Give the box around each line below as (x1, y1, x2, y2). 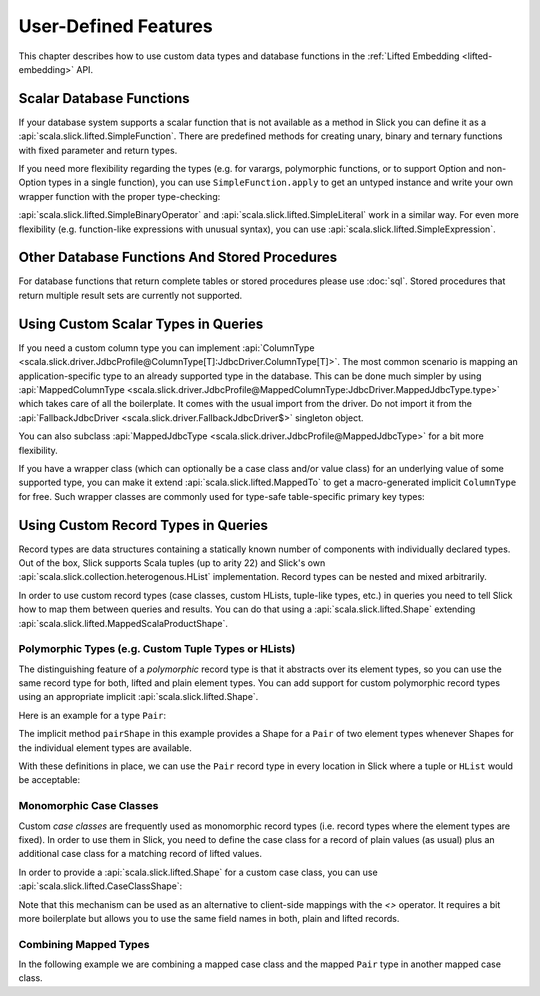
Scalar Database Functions (18, 90, 190, 107)
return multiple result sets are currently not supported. (18, 289, 243, 301)
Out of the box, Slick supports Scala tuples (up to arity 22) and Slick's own (18, 556, 326, 569)
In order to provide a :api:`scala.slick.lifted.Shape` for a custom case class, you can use (18, 866, 379, 878)
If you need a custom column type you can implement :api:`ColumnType (18, 341, 315, 354)
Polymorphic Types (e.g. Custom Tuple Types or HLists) (18, 642, 296, 656)
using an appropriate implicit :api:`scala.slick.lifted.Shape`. (18, 691, 259, 703)
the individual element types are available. (18, 741, 192, 754)
